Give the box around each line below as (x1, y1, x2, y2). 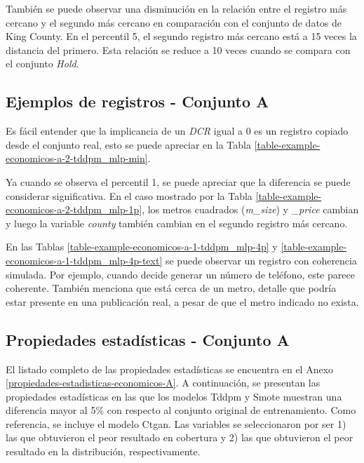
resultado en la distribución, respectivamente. (6, 444, 201, 459)
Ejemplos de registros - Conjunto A (6, 90, 269, 112)
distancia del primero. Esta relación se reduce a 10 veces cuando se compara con (6, 42, 351, 57)
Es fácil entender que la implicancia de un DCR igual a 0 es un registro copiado (6, 123, 349, 138)
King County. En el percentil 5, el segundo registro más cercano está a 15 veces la (6, 29, 357, 43)
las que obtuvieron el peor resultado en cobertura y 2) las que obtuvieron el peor (6, 430, 353, 445)
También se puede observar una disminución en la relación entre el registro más (6, 1, 347, 15)
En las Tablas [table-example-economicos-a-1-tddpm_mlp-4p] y (6, 239, 278, 254)
